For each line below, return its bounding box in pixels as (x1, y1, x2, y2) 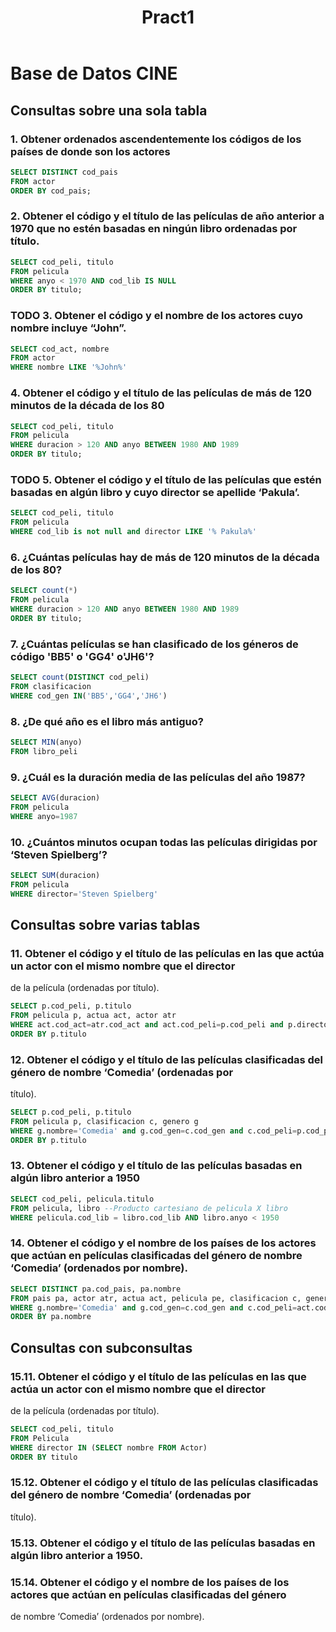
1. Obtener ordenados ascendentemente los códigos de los (10, 132, 302, 146)
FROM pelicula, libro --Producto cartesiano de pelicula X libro (10, 1203, 288, 1213)
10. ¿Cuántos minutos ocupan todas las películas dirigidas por (10, 835, 318, 849)
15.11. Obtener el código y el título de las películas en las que (10, 1369, 307, 1383)
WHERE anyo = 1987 (10, 811, 78, 821)
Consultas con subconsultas (10, 1339, 193, 1356)
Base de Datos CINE (10, 62, 178, 85)
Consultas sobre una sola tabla (10, 102, 208, 119)
